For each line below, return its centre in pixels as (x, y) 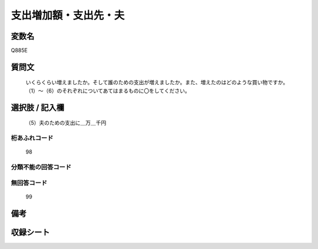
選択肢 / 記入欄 (38, 107)
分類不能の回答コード (41, 167)
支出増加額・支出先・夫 (68, 15)
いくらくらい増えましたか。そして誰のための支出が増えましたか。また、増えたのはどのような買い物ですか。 (157, 82)
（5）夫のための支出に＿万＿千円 (66, 123)
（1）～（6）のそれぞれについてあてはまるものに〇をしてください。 (108, 91)
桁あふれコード (32, 138)
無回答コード (29, 182)
